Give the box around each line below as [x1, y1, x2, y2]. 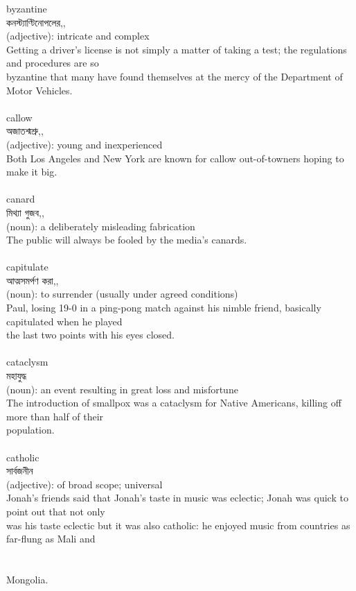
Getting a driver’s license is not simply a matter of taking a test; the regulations [6, 42, 347, 56]
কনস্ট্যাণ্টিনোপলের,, [6, 15, 66, 29]
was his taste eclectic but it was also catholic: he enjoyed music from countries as [6, 517, 350, 532]
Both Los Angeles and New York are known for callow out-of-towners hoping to [6, 151, 344, 165]
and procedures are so [6, 55, 99, 70]
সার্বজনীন [6, 463, 33, 478]
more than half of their [6, 409, 104, 423]
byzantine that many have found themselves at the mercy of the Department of [6, 69, 343, 83]
